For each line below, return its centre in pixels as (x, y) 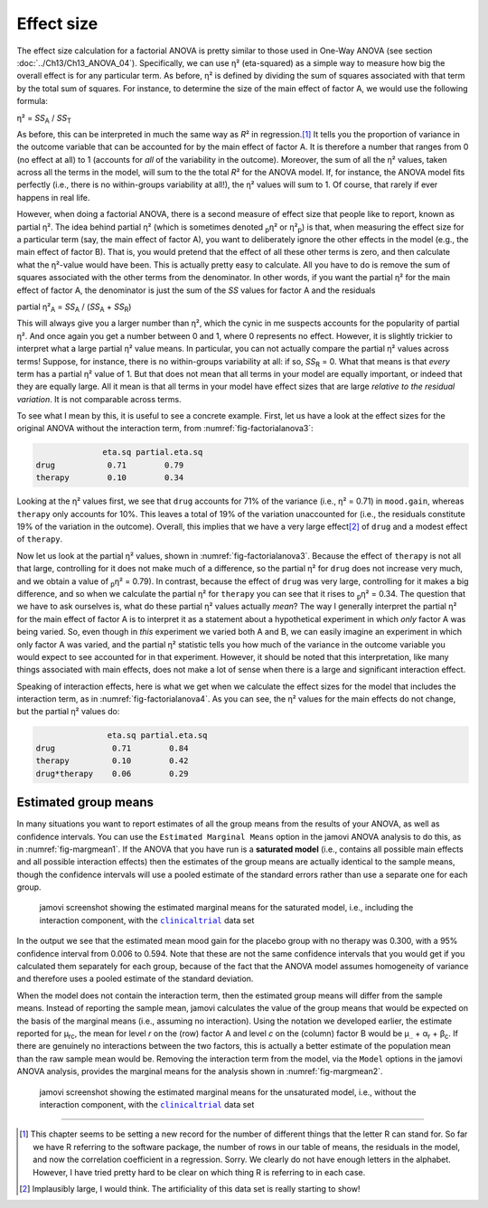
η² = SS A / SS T (44, 119)
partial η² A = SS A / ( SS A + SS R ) (74, 307)
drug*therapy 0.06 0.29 (112, 774)
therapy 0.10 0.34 (110, 478)
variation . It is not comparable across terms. (99, 399)
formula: (33, 101)
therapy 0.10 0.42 (112, 761)
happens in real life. (53, 197)
